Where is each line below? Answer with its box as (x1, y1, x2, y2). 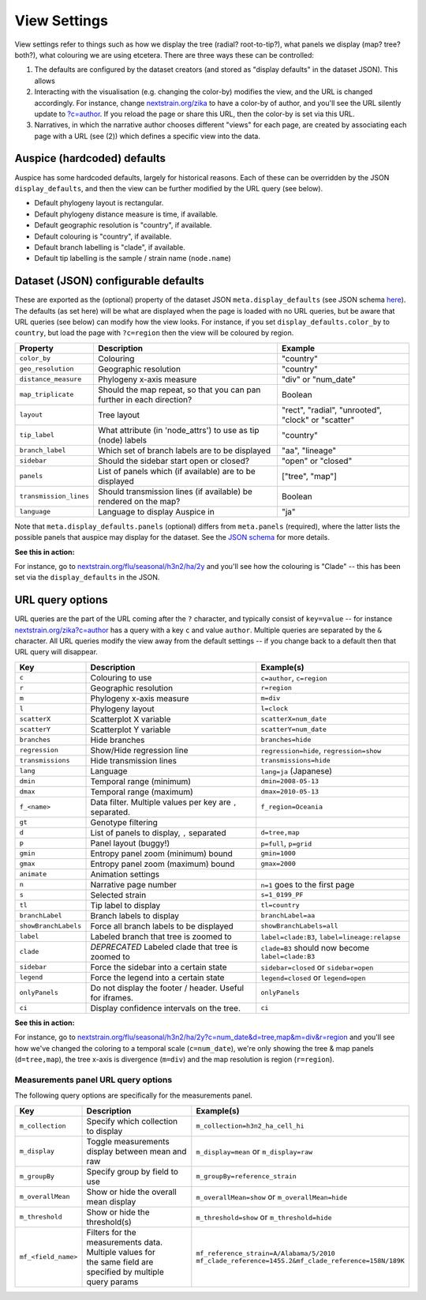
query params (86, 1276, 139, 1287)
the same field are (86, 1257, 154, 1268)
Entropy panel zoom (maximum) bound (90, 858, 235, 869)
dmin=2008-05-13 (260, 777, 319, 786)
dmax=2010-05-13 (260, 787, 319, 796)
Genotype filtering (90, 816, 158, 827)
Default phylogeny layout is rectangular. (34, 198, 164, 208)
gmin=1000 (260, 850, 296, 857)
